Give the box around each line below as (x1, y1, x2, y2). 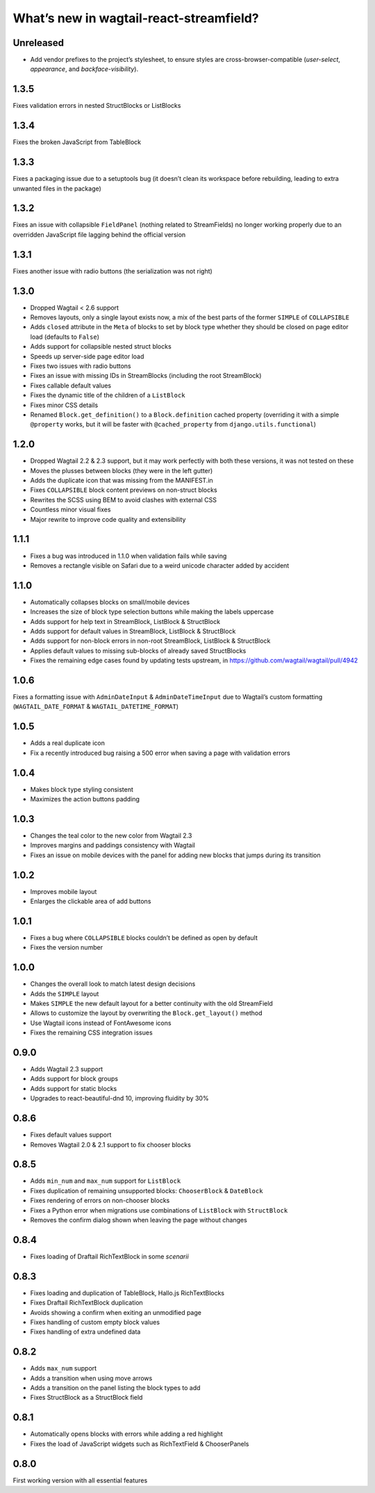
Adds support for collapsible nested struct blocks (30, 342, 172, 351)
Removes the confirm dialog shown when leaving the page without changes (30, 1216, 248, 1224)
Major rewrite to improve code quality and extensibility (30, 515, 186, 523)
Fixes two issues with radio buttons (30, 362, 131, 370)
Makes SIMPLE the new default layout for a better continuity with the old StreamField (30, 999, 274, 1008)
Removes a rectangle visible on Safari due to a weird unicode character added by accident (30, 561, 290, 570)
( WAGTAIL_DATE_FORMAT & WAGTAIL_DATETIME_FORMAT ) (12, 703, 179, 711)
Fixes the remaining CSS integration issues (30, 1028, 153, 1037)
